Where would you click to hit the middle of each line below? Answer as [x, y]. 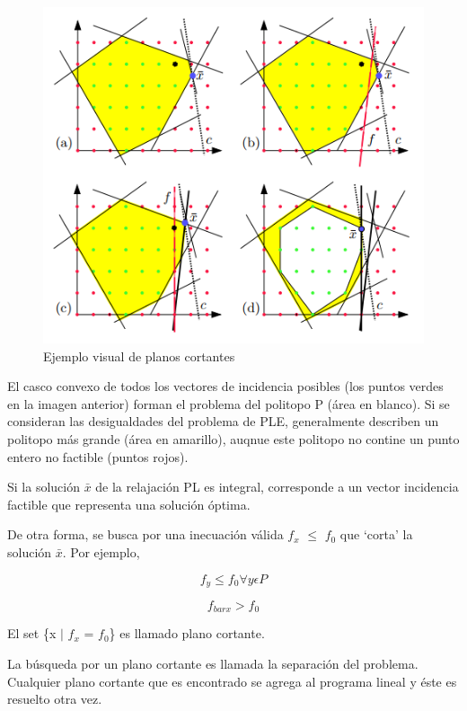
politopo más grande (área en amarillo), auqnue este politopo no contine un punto [233, 438]
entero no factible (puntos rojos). [98, 456]
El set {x [32, 633]
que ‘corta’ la [376, 534]
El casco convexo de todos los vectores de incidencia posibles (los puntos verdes [225, 386]
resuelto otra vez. [55, 699]
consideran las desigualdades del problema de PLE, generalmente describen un [223, 421]
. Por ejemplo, [101, 551]
